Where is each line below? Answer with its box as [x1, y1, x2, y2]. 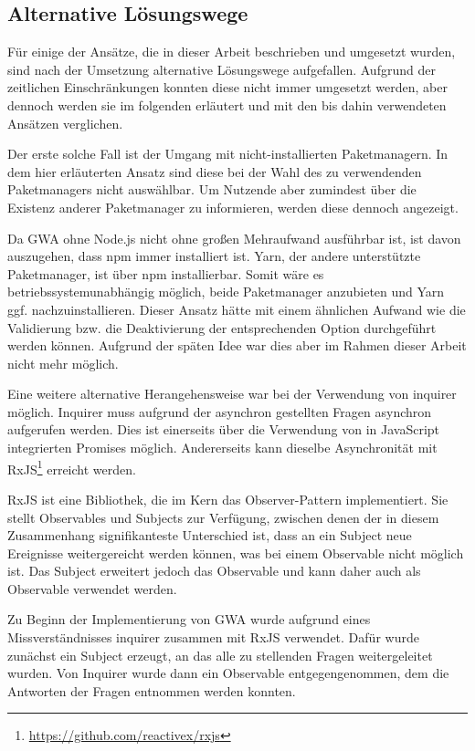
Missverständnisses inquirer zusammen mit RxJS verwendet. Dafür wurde [7, 628, 419, 647]
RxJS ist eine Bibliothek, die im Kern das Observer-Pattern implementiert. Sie [7, 489, 449, 508]
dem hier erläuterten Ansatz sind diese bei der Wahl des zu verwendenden [7, 162, 422, 181]
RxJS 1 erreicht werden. [7, 456, 136, 478]
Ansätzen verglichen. [7, 113, 123, 132]
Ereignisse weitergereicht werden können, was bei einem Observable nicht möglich [7, 543, 464, 562]
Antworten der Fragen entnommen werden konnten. [7, 681, 296, 700]
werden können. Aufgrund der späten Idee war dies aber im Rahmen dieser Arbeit [7, 336, 467, 355]
